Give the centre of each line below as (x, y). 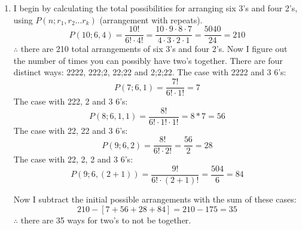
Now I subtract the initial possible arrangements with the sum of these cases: (155, 199)
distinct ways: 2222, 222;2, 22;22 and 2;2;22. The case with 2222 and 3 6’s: (150, 72)
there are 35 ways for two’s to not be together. (106, 220)
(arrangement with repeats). (151, 19)
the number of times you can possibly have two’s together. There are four (148, 60)
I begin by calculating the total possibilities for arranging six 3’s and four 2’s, (155, 8)
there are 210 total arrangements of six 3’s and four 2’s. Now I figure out (154, 49)
